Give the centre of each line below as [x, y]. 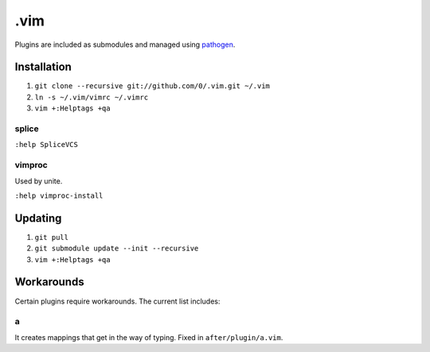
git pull [52, 237]
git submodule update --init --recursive [117, 249]
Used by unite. [39, 181]
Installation [43, 67]
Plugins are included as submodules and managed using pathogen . [125, 44]
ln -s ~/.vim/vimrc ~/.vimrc [92, 97]
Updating [38, 218]
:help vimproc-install [59, 195]
